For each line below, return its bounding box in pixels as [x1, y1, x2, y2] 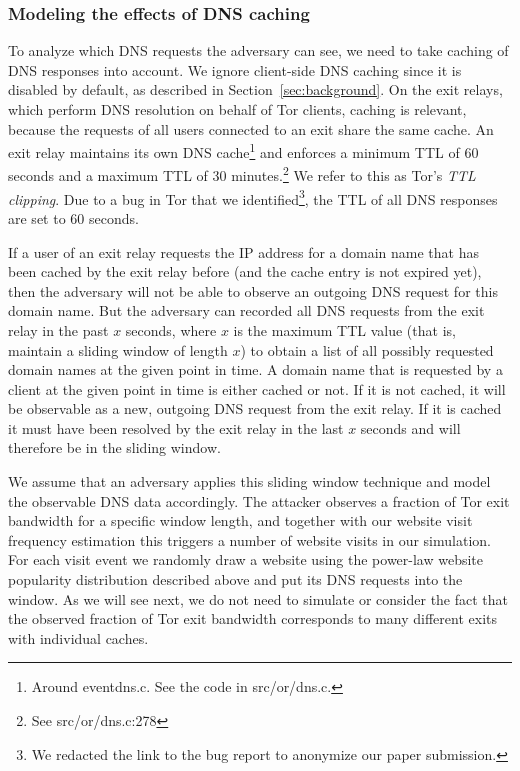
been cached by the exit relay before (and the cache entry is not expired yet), [8, 261, 482, 282]
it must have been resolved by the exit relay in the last [8, 417, 344, 438]
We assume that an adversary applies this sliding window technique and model [8, 471, 491, 492]
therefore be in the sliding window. [8, 437, 221, 458]
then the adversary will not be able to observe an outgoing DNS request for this [8, 280, 498, 301]
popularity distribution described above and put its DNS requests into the [8, 569, 463, 590]
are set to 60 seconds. [8, 207, 139, 228]
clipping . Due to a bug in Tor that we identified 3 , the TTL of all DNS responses [8, 185, 498, 209]
